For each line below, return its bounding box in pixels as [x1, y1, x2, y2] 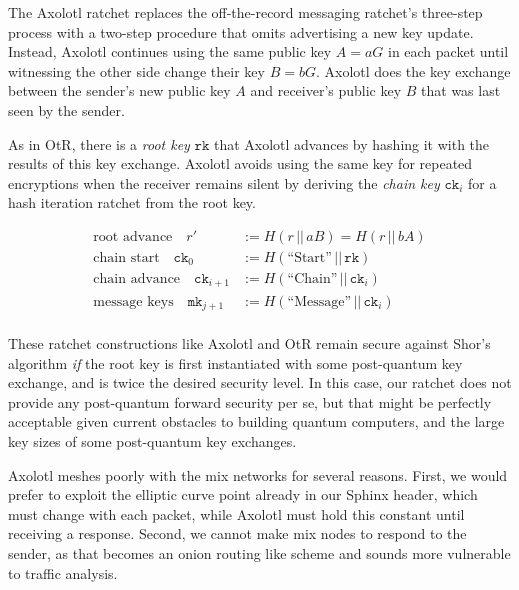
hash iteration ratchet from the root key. [8, 192, 256, 213]
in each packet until [387, 41, 509, 62]
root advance [93, 229, 173, 244]
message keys [93, 294, 174, 309]
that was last [421, 80, 501, 101]
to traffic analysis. [8, 562, 118, 583]
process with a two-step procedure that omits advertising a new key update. [8, 21, 474, 42]
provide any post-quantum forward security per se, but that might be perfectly [8, 391, 492, 412]
